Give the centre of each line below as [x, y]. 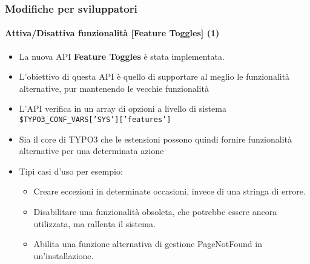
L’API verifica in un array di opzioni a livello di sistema [123, 108]
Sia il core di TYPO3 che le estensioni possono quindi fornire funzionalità [156, 139]
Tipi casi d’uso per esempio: [71, 171]
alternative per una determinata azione [91, 151]
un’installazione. [64, 255]
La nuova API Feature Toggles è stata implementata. [122, 56]
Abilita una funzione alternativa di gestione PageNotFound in [148, 244]
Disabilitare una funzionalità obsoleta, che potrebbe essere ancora [155, 212]
